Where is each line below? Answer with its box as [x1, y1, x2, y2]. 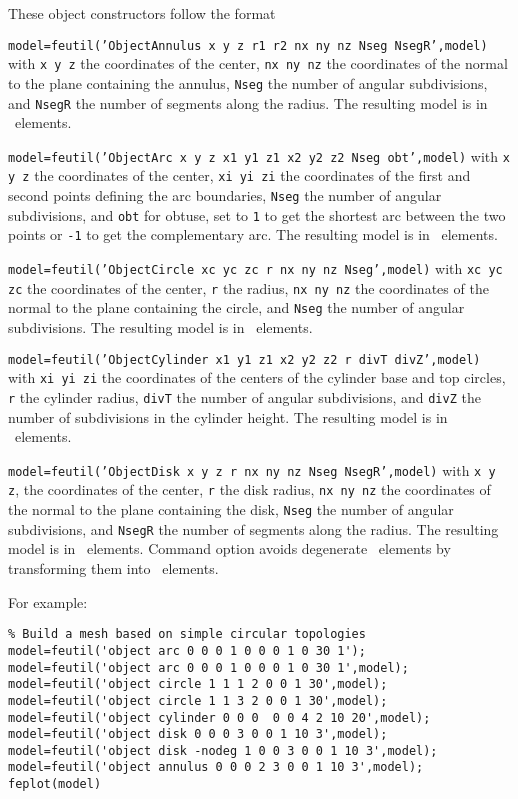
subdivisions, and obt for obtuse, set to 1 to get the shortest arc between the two [8, 204, 506, 225]
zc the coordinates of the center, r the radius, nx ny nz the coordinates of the [8, 277, 489, 298]
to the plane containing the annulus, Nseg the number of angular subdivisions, [8, 72, 488, 93]
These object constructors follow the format [8, 3, 276, 23]
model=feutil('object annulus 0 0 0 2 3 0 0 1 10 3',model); [8, 760, 424, 775]
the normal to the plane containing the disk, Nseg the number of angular [8, 499, 454, 520]
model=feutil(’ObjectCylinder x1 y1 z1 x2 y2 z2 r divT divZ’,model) [8, 352, 481, 367]
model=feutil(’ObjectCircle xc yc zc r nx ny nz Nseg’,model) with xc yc [8, 258, 503, 279]
